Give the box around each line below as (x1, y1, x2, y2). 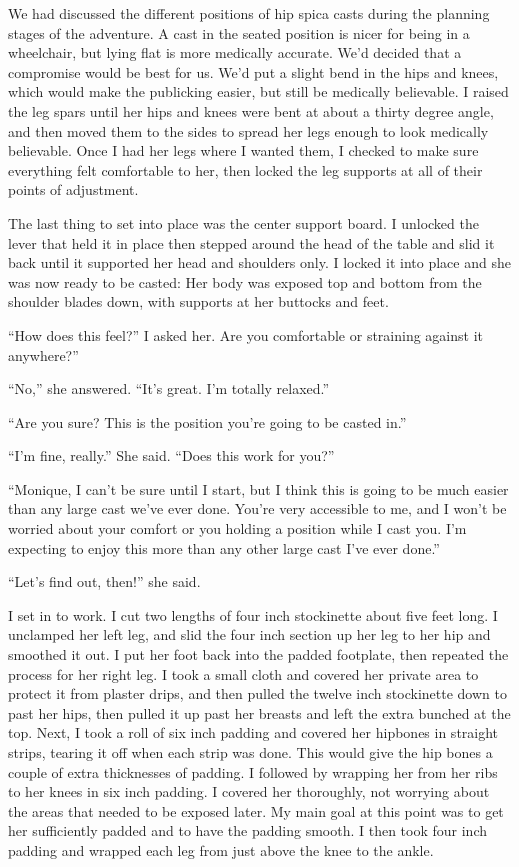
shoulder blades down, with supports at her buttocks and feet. (8, 291, 389, 312)
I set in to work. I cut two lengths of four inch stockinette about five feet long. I (8, 604, 498, 625)
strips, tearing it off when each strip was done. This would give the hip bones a (8, 742, 493, 762)
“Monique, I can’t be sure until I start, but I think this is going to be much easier (8, 478, 509, 499)
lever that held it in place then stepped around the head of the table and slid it (8, 232, 495, 253)
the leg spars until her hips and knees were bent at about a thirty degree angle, (8, 100, 494, 121)
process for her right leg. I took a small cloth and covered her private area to (8, 663, 479, 684)
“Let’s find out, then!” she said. (8, 571, 201, 592)
